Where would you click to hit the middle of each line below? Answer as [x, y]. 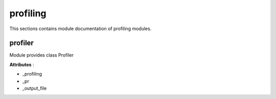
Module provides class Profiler [42, 55]
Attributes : [22, 64]
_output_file [34, 88]
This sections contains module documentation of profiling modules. [80, 29]
